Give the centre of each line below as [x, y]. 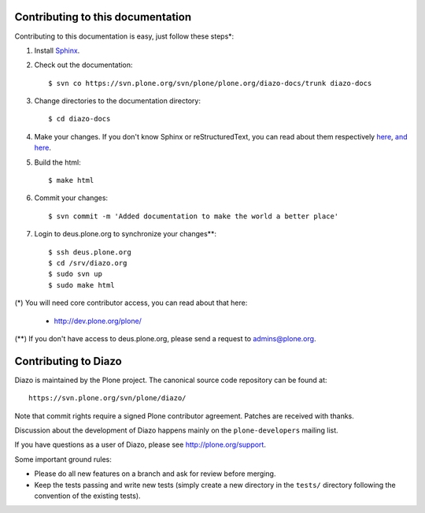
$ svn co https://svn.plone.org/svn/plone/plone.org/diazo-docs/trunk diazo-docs [210, 83]
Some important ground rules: [63, 459]
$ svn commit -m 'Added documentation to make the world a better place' [194, 216]
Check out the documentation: [83, 65]
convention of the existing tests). [87, 496]
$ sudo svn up [75, 274]
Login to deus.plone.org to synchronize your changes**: [125, 234]
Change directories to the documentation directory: [117, 101]
